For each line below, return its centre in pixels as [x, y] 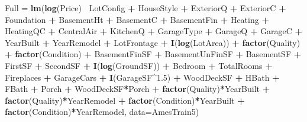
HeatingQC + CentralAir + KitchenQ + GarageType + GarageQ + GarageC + [154, 31]
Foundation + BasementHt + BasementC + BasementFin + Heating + [137, 19]
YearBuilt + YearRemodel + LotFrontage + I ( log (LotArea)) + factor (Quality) [153, 42]
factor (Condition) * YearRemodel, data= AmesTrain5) [102, 112]
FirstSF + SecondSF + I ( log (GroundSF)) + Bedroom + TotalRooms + [139, 65]
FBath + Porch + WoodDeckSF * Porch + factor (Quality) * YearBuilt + [138, 89]
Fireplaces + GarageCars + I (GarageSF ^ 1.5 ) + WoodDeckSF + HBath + [142, 77]
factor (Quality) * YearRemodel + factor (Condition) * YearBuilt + [125, 100]
